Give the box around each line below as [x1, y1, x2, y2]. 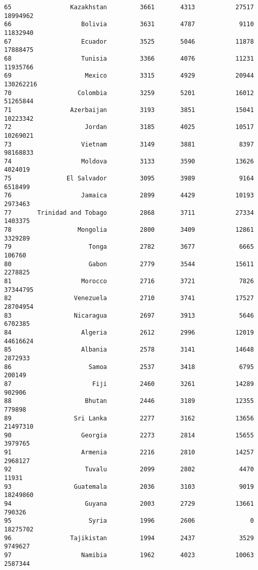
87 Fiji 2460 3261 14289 [4, 380, 254, 388]
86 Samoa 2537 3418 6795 [4, 363, 254, 371]
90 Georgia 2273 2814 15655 [4, 431, 254, 439]
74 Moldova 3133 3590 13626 [4, 157, 254, 165]
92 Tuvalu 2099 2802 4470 [4, 466, 254, 473]
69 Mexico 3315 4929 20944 [4, 72, 254, 80]
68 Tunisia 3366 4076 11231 [4, 54, 254, 62]
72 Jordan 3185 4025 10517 [4, 123, 254, 131]
